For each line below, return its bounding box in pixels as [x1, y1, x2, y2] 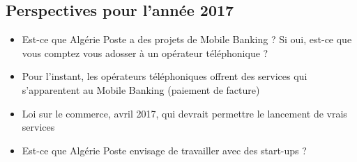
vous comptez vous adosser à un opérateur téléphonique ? [22, 45, 268, 60]
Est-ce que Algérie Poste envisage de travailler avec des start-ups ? [22, 143, 307, 157]
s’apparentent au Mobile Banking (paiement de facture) [22, 82, 260, 97]
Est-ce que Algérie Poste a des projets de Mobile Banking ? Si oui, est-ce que [22, 32, 352, 47]
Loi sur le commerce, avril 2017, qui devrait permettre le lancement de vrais [22, 106, 347, 120]
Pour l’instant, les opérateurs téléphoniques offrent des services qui [22, 69, 307, 83]
